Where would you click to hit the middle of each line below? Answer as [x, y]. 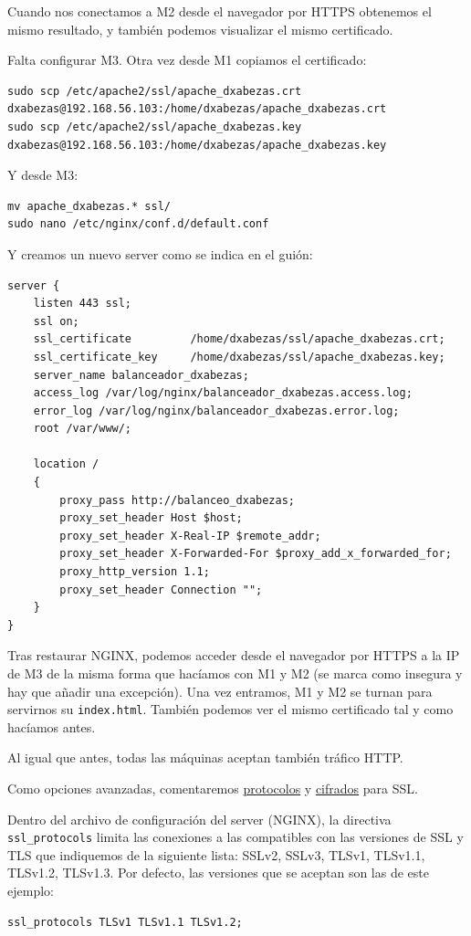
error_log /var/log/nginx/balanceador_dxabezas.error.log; [216, 410]
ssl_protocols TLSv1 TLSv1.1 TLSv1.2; [125, 922]
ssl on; [56, 321]
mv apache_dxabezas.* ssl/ [89, 206]
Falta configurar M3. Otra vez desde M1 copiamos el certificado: [187, 60]
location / [66, 464]
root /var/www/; [83, 429]
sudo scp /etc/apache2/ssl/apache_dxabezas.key [155, 126]
